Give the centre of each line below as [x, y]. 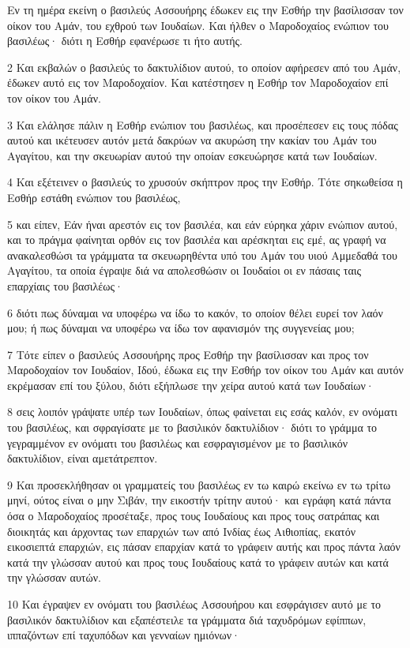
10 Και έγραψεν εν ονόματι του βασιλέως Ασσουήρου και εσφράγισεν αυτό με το [194, 604]
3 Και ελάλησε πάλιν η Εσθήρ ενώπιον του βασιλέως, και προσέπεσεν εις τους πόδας [203, 124]
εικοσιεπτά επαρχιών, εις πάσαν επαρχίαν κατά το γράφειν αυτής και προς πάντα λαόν [204, 547]
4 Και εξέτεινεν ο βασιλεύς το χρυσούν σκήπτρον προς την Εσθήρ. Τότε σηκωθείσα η [205, 182]
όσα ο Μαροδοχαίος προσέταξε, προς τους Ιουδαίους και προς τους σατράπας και [194, 516]
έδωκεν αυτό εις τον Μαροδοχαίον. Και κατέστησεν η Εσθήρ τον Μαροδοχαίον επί [198, 82]
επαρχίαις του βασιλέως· [65, 285]
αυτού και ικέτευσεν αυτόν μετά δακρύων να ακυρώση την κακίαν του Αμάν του [192, 140]
